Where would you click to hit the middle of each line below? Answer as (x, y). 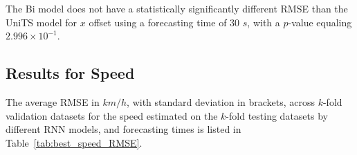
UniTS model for (42, 22)
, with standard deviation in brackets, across (221, 101)
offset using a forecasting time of (158, 22)
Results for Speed (70, 73)
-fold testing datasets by (277, 115)
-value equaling (320, 22)
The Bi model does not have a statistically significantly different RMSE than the (177, 8)
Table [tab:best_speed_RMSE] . (74, 142)
